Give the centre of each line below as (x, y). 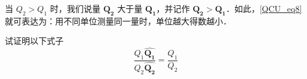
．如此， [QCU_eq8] (264, 8)
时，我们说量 (75, 8)
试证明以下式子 (34, 41)
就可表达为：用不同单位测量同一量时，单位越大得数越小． (118, 20)
